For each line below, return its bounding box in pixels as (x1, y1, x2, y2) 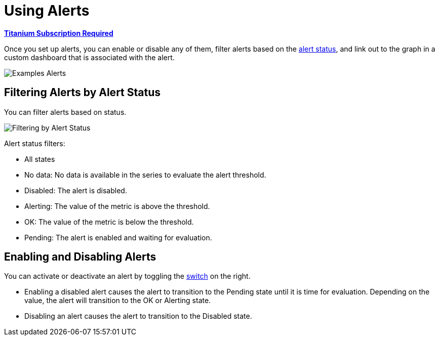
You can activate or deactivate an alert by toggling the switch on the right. (4, 272, 251, 281)
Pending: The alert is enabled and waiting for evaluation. (24, 233, 212, 242)
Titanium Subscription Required (4, 28, 113, 37)
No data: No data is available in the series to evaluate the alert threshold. (24, 170, 266, 179)
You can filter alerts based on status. (4, 107, 127, 116)
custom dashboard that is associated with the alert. (4, 53, 175, 62)
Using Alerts (4, 2, 90, 19)
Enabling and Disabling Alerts (4, 250, 156, 264)
